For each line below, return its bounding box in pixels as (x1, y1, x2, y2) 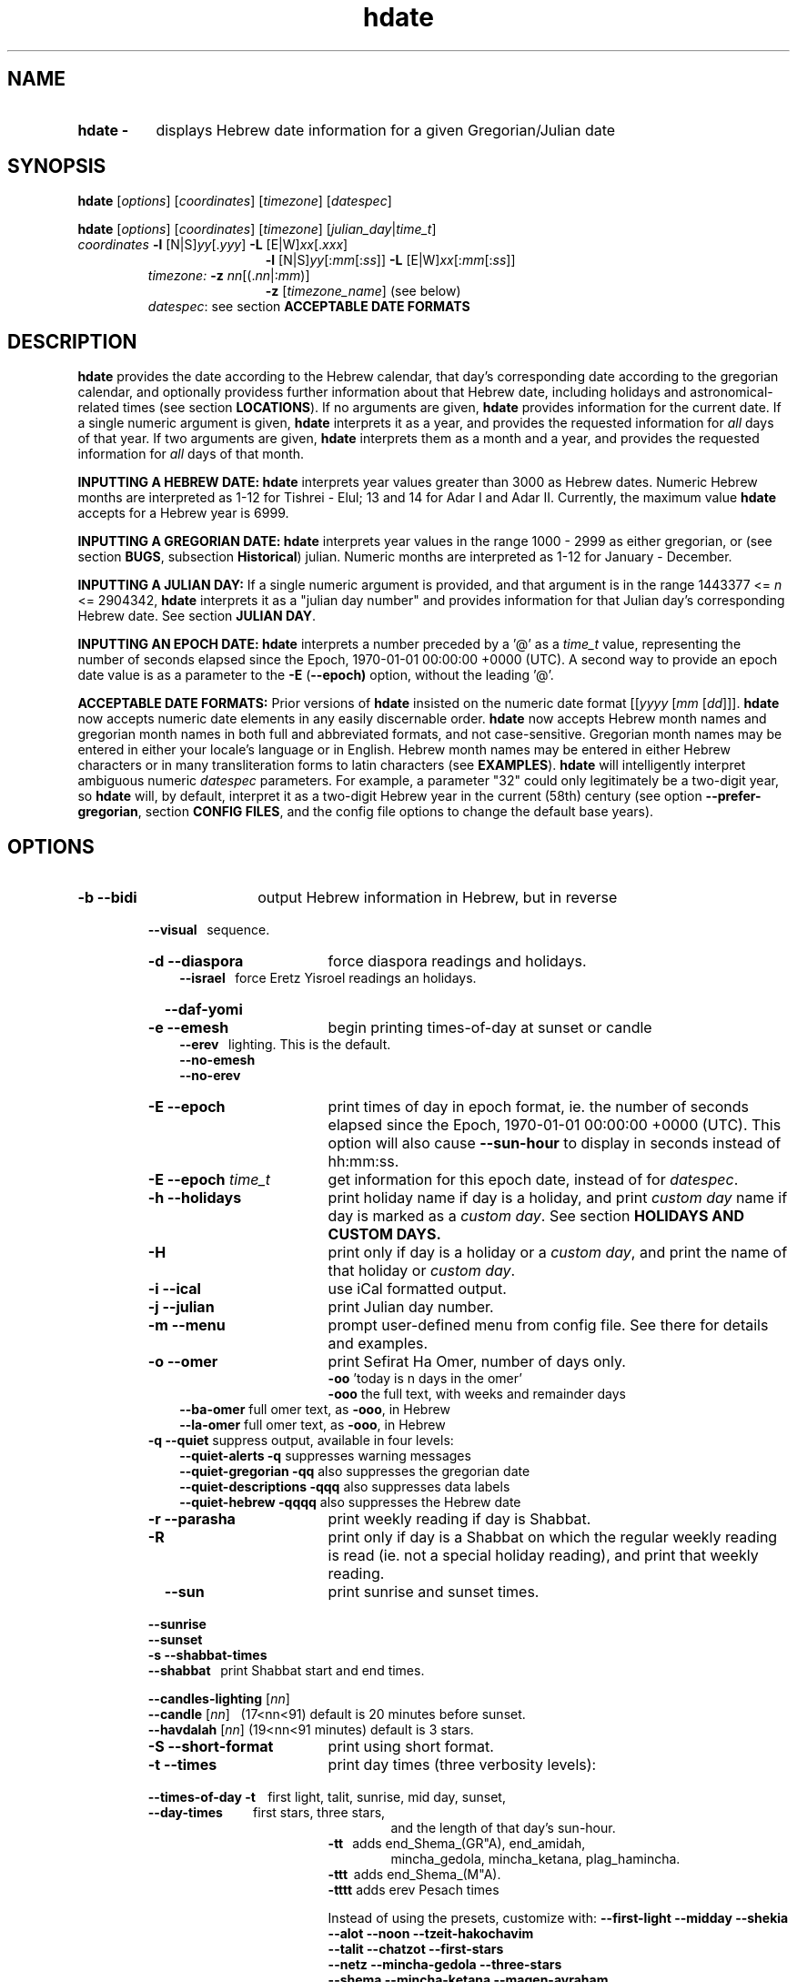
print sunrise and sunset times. (328, 1583, 540, 1602)
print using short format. (328, 1737, 494, 1756)
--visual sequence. (147, 922, 270, 938)
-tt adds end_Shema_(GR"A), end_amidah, (328, 1835, 586, 1852)
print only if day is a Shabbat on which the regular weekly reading (328, 1528, 778, 1547)
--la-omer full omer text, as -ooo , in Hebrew (179, 1417, 446, 1433)
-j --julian (147, 1298, 215, 1317)
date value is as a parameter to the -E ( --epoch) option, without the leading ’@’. (77, 667, 554, 683)
